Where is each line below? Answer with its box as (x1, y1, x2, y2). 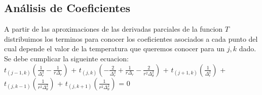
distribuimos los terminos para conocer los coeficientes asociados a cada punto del (4, 33, 258, 44)
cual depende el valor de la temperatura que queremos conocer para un (4, 43, 225, 54)
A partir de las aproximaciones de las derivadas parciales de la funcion (4, 24, 223, 34)
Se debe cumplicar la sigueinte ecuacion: (4, 53, 129, 63)
